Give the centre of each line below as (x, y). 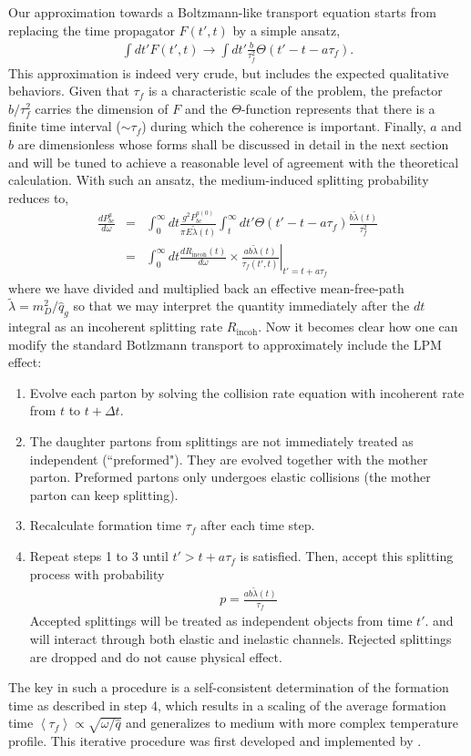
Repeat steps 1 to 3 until (99, 556)
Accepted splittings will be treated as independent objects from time (221, 621)
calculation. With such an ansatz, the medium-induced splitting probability (219, 180)
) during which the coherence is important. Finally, (284, 126)
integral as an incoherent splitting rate (116, 327)
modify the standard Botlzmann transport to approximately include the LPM (225, 344)
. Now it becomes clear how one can (358, 327)
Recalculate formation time (106, 525)
